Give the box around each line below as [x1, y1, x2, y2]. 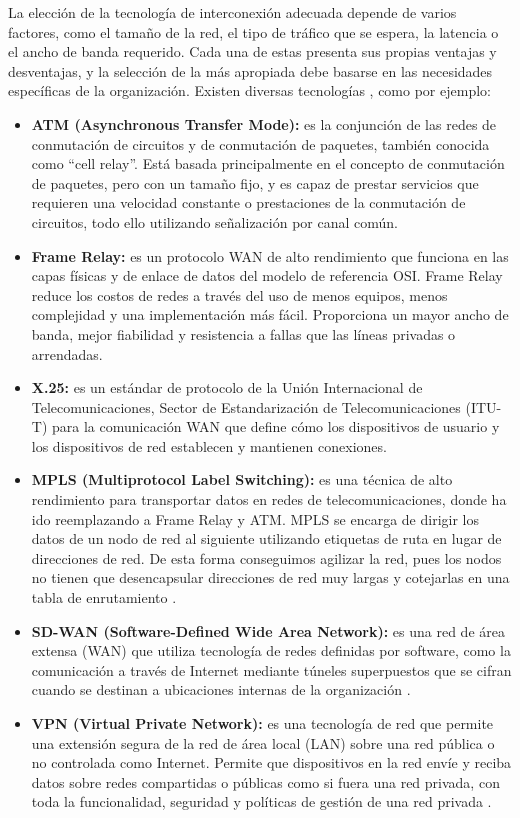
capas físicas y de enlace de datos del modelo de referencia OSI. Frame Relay [31, 265, 503, 286]
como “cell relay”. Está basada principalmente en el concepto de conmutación [31, 153, 505, 174]
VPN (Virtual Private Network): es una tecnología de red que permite [31, 713, 494, 733]
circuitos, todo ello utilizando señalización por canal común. [31, 211, 398, 232]
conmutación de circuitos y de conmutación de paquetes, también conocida [31, 133, 490, 154]
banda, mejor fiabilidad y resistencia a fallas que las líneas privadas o [31, 323, 456, 344]
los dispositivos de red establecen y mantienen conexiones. [31, 435, 387, 456]
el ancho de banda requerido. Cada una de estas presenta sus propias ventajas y [8, 41, 497, 62]
